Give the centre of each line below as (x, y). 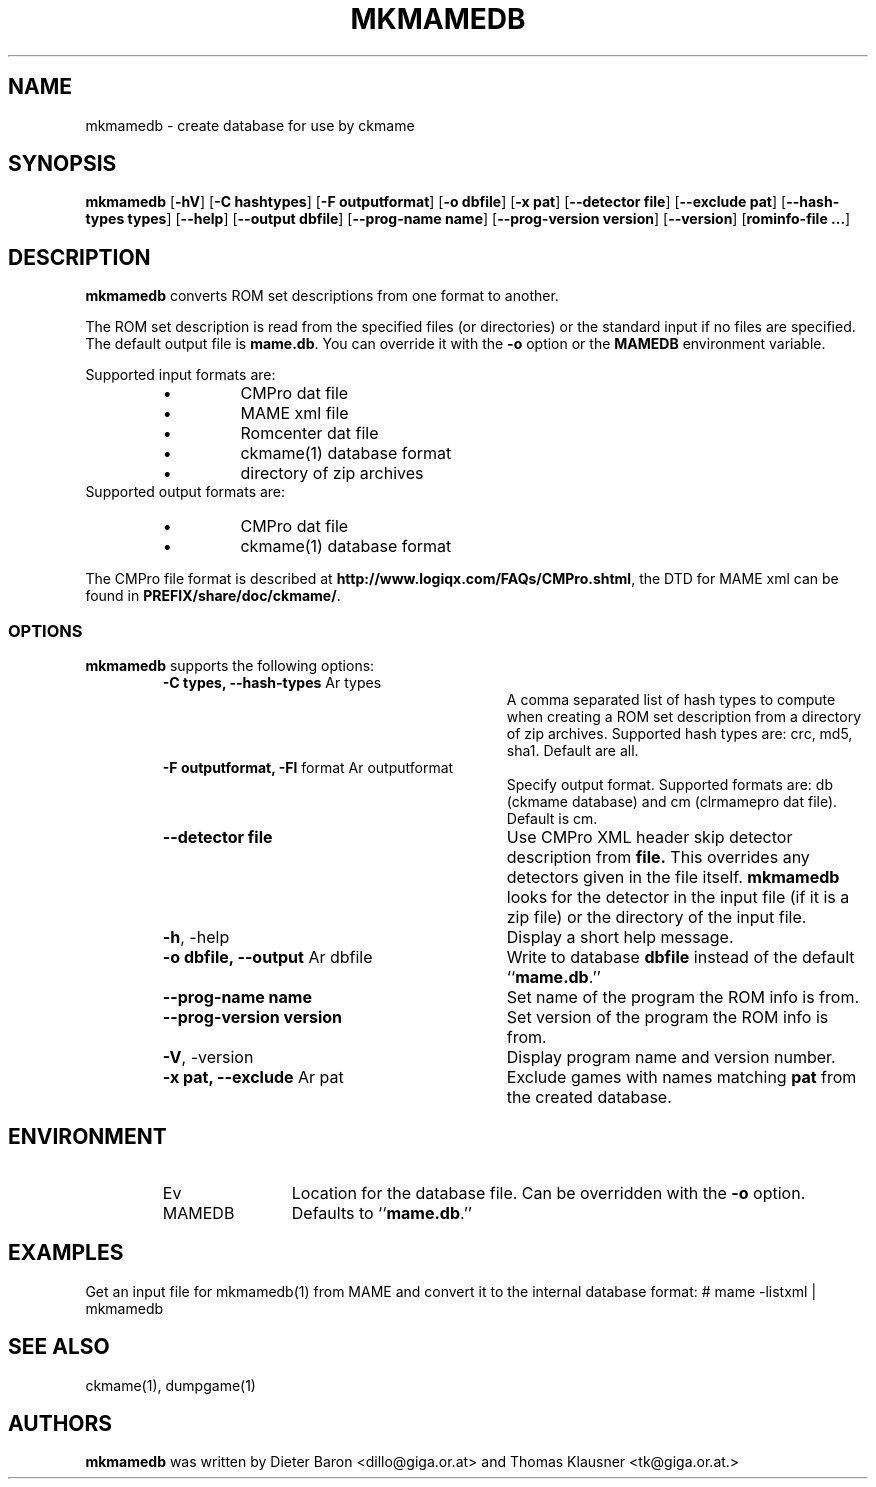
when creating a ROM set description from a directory (684, 717)
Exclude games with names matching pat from (681, 1077)
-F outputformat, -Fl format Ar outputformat (308, 768)
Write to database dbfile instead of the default (680, 957)
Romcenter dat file (309, 433)
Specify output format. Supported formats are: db (669, 785)
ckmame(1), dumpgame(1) (170, 1385)
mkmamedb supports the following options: (230, 666)
